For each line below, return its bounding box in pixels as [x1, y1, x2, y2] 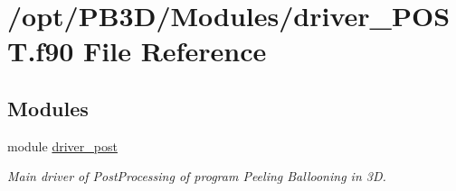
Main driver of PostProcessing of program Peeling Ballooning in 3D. [7, 167, 386, 186]
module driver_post [7, 136, 118, 155]
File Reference [83, 32, 267, 69]
